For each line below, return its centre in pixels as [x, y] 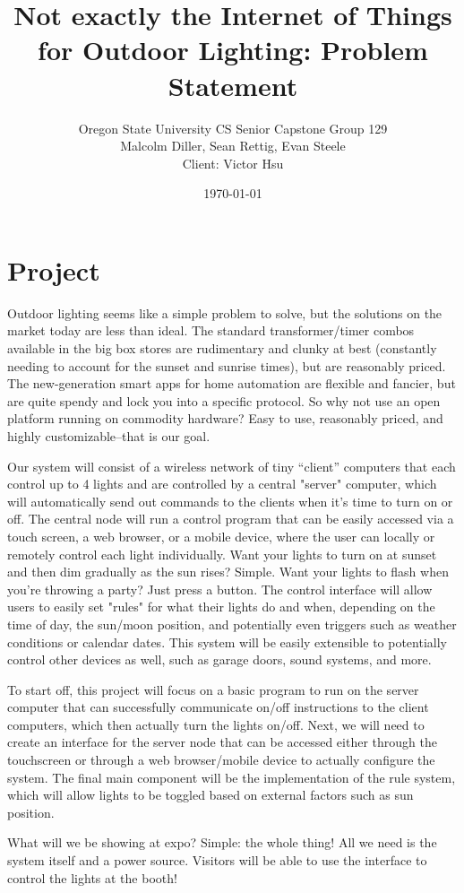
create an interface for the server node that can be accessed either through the [222, 742]
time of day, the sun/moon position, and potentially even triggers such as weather [232, 624]
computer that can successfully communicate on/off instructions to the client [218, 707]
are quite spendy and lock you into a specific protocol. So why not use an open [224, 400]
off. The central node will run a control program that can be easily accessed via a [231, 519]
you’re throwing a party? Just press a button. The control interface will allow [220, 589]
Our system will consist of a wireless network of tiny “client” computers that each [232, 466]
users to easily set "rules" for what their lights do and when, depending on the [221, 607]
